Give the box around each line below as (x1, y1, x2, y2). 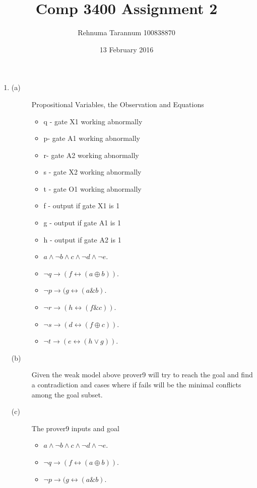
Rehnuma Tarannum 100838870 (78, 27, 175, 38)
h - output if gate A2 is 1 (43, 234, 121, 245)
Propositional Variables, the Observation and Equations (31, 99, 204, 109)
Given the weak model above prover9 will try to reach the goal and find (31, 369, 253, 380)
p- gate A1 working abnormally (43, 133, 141, 143)
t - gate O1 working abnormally (43, 183, 142, 194)
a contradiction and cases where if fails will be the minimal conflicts (31, 379, 241, 389)
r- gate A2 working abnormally (43, 149, 139, 160)
